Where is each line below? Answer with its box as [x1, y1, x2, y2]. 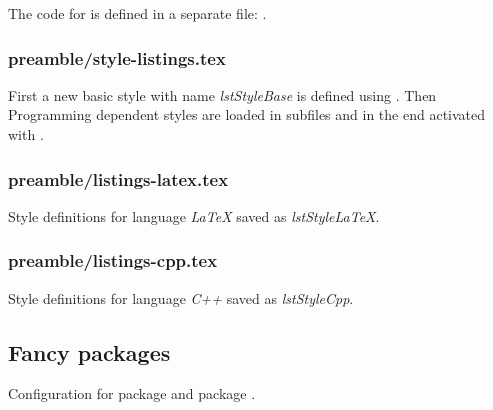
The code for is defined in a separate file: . [8, 3, 267, 23]
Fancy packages [8, 336, 171, 367]
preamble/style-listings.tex [8, 45, 226, 70]
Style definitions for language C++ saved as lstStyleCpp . [8, 287, 354, 308]
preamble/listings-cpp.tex [8, 248, 218, 273]
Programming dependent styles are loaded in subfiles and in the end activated [8, 104, 486, 125]
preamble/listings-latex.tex [8, 166, 229, 191]
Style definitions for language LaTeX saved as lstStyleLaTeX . [8, 205, 380, 226]
